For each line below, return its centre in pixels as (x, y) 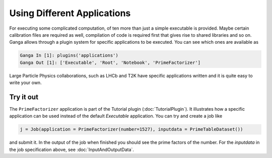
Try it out (24, 97)
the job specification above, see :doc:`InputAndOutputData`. (72, 149)
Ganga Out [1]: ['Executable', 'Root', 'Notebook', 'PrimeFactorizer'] (110, 62)
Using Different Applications (70, 13)
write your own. (26, 83)
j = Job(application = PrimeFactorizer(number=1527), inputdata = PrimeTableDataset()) (131, 129)
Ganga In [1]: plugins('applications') (69, 56)
